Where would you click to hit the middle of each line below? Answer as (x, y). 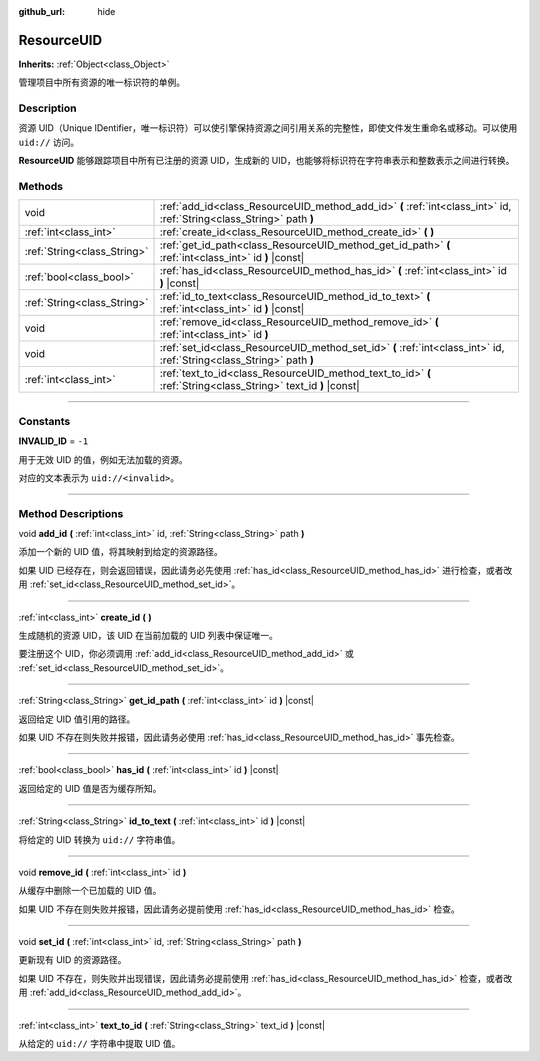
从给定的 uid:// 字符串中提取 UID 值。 (99, 1044)
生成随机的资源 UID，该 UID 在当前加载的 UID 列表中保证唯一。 (148, 635)
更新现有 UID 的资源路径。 (72, 960)
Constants (44, 421)
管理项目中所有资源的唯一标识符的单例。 (101, 82)
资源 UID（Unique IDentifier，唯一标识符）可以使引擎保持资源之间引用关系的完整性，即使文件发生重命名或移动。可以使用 (268, 128)
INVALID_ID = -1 (53, 441)
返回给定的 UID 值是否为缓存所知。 (90, 788)
